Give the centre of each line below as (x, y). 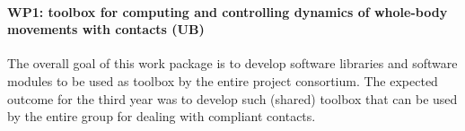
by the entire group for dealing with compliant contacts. (162, 116)
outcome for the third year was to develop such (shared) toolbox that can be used (232, 98)
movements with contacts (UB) (106, 29)
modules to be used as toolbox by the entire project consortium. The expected (223, 80)
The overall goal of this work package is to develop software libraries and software (232, 63)
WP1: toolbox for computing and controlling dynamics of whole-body (228, 11)
